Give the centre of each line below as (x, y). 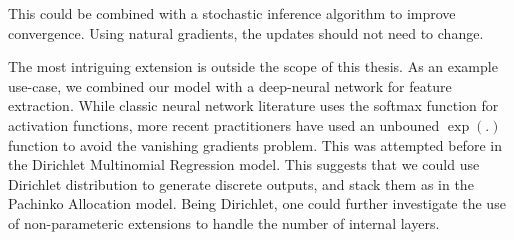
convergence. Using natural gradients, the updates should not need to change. (246, 32)
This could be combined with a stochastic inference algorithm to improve (232, 13)
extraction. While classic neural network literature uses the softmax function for (253, 105)
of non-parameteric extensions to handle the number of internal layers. (224, 222)
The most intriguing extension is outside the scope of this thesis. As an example (253, 66)
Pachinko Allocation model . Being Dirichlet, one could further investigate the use (257, 203)
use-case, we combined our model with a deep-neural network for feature (230, 85)
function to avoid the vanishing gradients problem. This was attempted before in (255, 144)
